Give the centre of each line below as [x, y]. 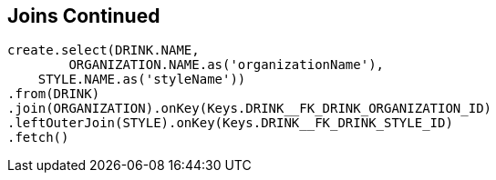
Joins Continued [84, 16]
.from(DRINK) [54, 94]
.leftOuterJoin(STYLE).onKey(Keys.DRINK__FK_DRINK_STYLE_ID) [230, 123]
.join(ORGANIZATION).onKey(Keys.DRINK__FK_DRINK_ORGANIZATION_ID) [250, 109]
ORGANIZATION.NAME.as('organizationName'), [227, 65]
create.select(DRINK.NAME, [103, 50]
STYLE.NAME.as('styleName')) [142, 80]
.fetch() [38, 138]
